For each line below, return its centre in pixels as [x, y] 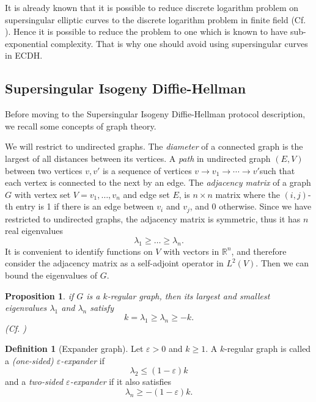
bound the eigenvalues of [51, 275]
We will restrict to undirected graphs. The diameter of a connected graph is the [154, 146]
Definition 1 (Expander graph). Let [74, 349]
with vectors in [191, 251]
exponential [27, 43]
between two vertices [44, 170]
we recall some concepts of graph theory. [81, 126]
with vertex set [42, 194]
